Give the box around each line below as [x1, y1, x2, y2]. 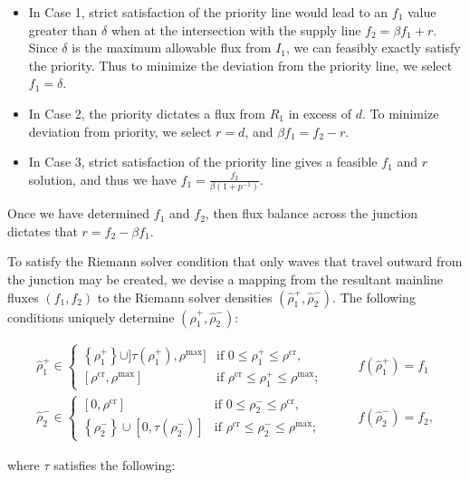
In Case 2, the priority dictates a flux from [28, 103, 266, 122]
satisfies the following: [53, 455, 176, 474]
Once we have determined [7, 204, 150, 223]
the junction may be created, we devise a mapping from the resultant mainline [7, 269, 443, 288]
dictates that [7, 221, 78, 240]
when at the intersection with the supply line [110, 20, 361, 39]
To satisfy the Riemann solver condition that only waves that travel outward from [7, 252, 463, 271]
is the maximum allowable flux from [72, 38, 272, 57]
